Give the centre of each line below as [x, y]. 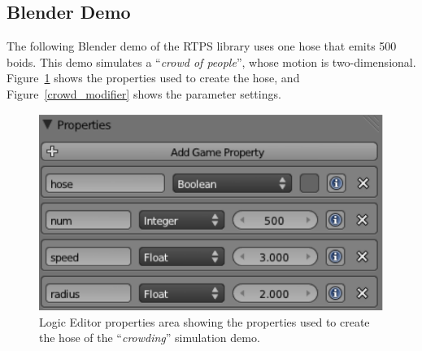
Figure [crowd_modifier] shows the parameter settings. [144, 93]
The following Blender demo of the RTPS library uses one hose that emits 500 [202, 46]
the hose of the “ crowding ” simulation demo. [150, 338]
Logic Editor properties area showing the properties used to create [204, 321]
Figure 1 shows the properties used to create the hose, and [153, 78]
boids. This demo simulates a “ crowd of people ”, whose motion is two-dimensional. [211, 61]
